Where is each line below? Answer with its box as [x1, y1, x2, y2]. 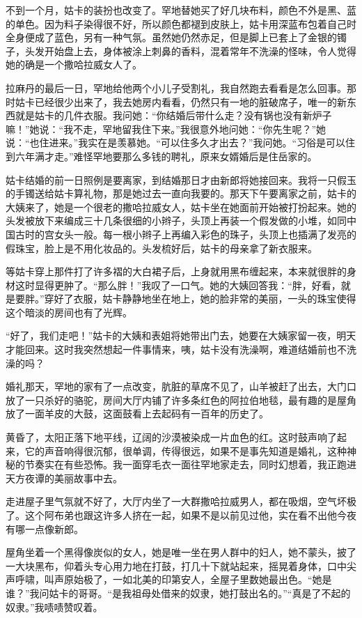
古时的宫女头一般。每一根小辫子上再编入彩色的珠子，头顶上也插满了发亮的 [15, 226, 356, 241]
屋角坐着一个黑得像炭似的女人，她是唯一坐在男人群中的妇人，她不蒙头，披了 [6, 545, 356, 559]
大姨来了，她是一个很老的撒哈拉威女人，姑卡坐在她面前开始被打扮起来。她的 [6, 199, 356, 214]
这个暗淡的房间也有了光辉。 [6, 304, 132, 319]
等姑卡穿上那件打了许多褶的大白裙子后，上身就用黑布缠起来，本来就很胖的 [6, 264, 347, 279]
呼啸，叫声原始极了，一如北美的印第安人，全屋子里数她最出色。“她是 [15, 572, 332, 587]
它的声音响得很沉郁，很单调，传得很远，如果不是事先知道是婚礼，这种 [24, 443, 347, 458]
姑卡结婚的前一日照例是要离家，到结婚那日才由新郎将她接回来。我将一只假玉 [6, 172, 356, 187]
